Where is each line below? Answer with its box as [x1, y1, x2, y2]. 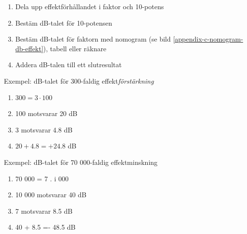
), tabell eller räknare [43, 43, 107, 53]
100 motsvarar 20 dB [15, 108, 77, 118]
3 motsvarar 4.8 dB [15, 124, 73, 134]
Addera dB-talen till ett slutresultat [15, 59, 122, 70]
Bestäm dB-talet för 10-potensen [15, 17, 112, 28]
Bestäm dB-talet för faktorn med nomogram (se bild [15, 34, 171, 44]
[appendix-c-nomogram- [173, 34, 243, 44]
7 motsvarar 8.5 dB [15, 205, 73, 216]
